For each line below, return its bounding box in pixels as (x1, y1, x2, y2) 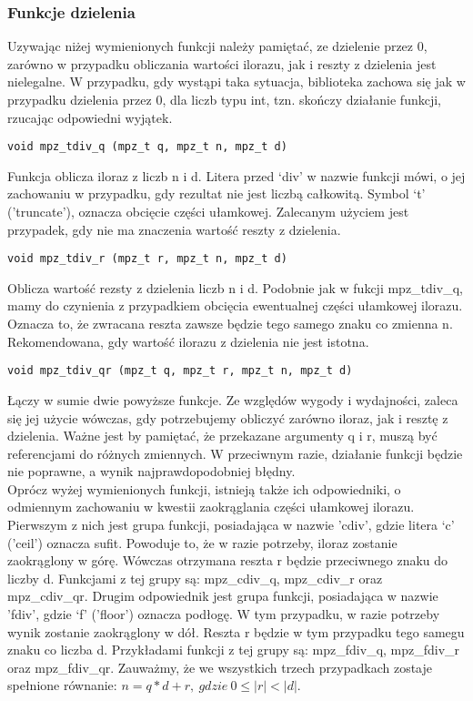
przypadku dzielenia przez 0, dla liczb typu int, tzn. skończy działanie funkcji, (7, 90, 442, 108)
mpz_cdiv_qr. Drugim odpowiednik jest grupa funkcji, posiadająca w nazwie (7, 586, 438, 605)
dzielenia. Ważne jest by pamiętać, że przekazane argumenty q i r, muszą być (7, 426, 438, 445)
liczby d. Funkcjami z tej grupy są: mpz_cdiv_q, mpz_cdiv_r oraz (7, 568, 383, 587)
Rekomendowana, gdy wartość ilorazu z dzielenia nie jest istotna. (7, 331, 369, 350)
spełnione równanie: (7, 676, 117, 695)
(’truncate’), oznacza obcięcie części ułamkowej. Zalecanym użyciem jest (7, 202, 409, 221)
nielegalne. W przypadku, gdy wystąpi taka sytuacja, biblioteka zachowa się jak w (7, 72, 466, 91)
